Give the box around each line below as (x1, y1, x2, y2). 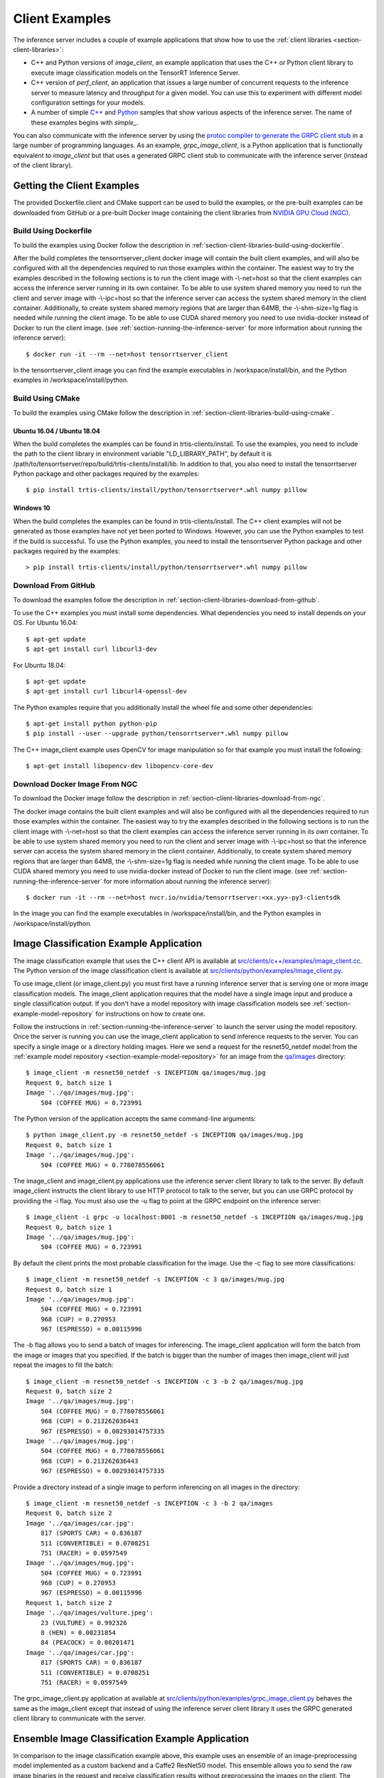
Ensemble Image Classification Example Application (13, 1732, 249, 1745)
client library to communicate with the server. (13, 1714, 146, 1723)
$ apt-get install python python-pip (26, 720, 158, 728)
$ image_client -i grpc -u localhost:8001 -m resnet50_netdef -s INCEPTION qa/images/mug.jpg (26, 1213, 363, 1221)
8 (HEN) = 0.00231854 (40, 1629, 117, 1637)
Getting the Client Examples (13, 180, 140, 192)
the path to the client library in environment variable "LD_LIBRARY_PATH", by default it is (13, 449, 272, 458)
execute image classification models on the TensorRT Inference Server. (31, 68, 240, 77)
